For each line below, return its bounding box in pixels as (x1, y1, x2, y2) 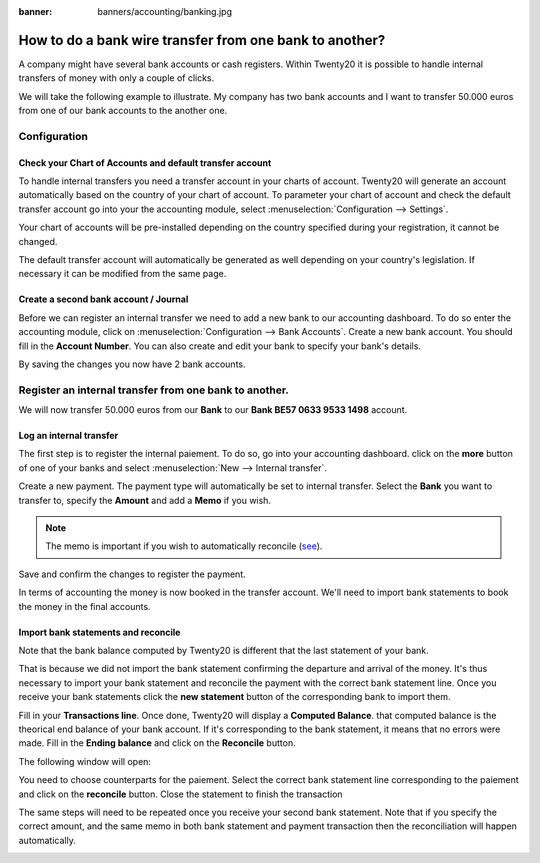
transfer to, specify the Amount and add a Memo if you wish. (18, 494, 272, 506)
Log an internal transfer (18, 430, 119, 442)
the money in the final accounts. (18, 600, 151, 612)
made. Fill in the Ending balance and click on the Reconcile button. (18, 737, 296, 749)
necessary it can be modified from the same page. (18, 268, 227, 280)
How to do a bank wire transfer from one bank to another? (18, 31, 386, 49)
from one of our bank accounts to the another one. (18, 105, 228, 117)
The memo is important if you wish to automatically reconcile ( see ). (45, 540, 323, 552)
